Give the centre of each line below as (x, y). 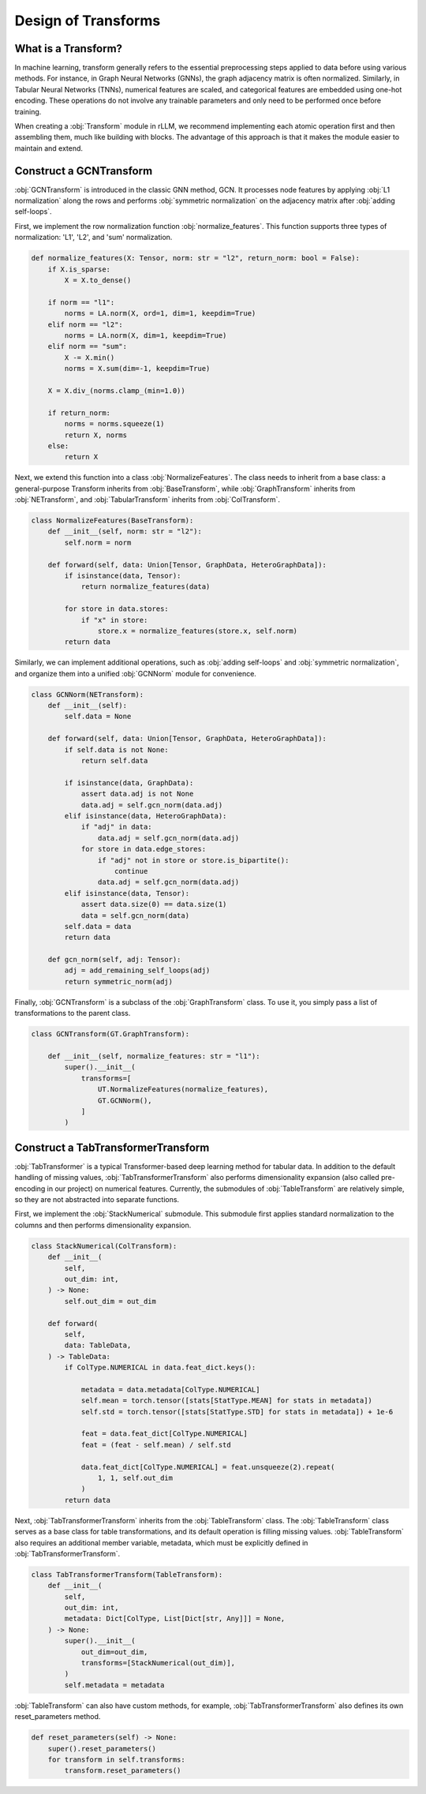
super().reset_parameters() (102, 1749)
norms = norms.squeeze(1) (114, 424)
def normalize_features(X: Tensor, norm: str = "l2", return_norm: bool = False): (196, 258)
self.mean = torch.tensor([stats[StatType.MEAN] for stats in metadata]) (226, 1401)
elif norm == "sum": (88, 346)
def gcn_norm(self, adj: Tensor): (114, 960)
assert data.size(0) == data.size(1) (154, 904)
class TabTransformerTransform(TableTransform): (127, 1574)
